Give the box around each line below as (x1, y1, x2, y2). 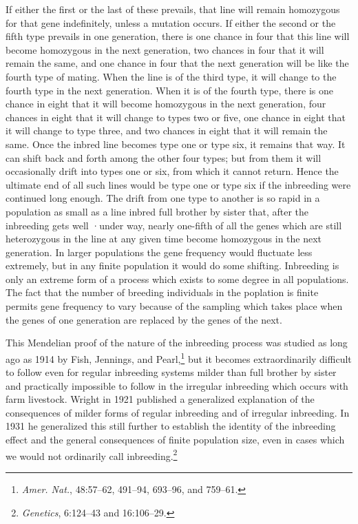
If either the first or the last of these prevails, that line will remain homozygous (6, 2, 340, 16)
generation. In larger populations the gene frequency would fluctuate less (6, 244, 313, 259)
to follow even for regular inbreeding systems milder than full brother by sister (6, 365, 337, 379)
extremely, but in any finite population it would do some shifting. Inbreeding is (6, 258, 339, 273)
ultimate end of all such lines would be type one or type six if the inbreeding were (6, 177, 351, 191)
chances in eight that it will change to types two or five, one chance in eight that (6, 109, 346, 124)
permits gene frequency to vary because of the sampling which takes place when (6, 299, 343, 313)
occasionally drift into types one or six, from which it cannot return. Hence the (6, 164, 339, 178)
